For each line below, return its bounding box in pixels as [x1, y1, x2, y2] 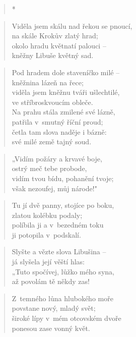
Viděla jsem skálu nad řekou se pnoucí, [12, 20, 132, 31]
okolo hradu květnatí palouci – [12, 40, 106, 50]
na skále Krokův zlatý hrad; [12, 30, 98, 41]
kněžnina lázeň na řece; [12, 77, 84, 87]
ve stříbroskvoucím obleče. [12, 96, 93, 107]
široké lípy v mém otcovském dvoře [12, 313, 121, 323]
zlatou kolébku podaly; [12, 209, 83, 220]
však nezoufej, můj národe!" [12, 183, 97, 193]
